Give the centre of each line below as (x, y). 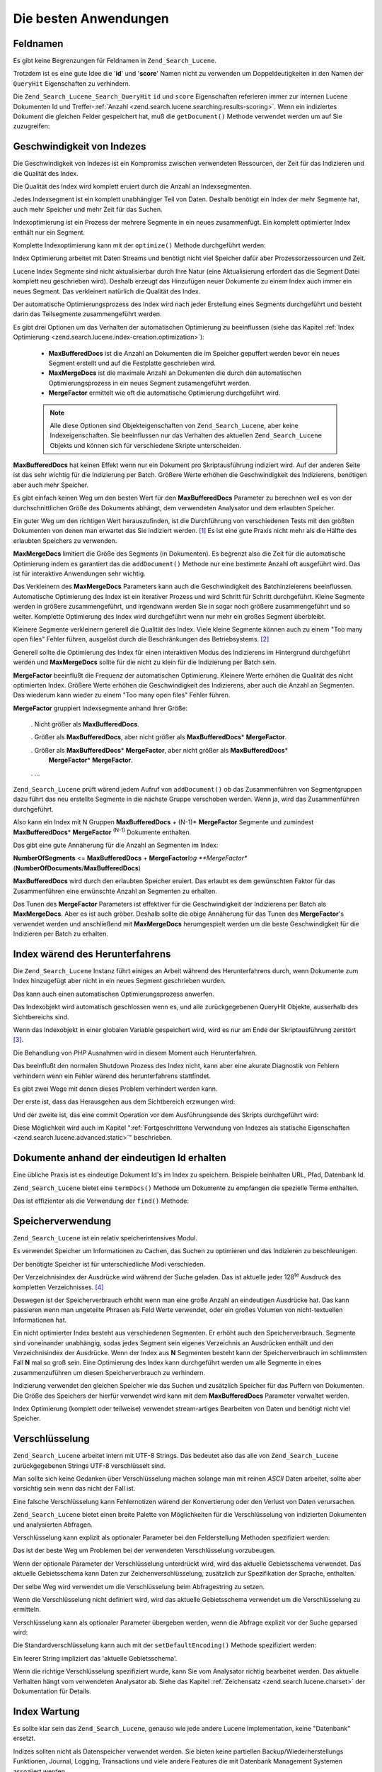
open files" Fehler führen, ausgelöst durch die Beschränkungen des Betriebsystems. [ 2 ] (141, 639)
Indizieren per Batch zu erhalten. (61, 934)
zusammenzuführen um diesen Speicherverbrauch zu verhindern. (109, 1372)
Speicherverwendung (62, 1221)
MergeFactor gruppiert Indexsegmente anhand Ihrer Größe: (100, 708)
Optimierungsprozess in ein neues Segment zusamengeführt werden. (150, 383)
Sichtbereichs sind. (41, 1016)
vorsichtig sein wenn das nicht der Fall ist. (74, 1488)
